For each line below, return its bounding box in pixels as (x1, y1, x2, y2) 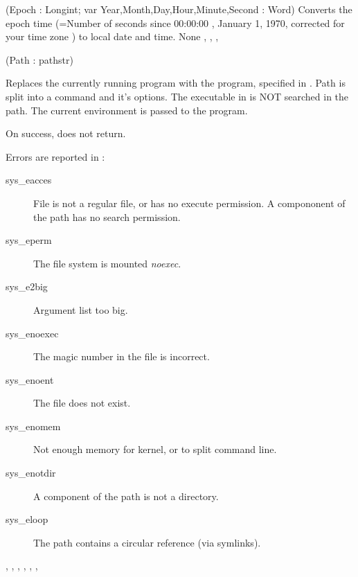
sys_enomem (6, 418, 61, 433)
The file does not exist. (33, 396, 131, 410)
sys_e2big (6, 279, 48, 294)
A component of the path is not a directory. (33, 488, 219, 503)
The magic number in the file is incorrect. (33, 349, 210, 364)
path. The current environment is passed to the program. (6, 103, 248, 117)
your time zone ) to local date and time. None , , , (6, 29, 219, 44)
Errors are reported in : (6, 149, 105, 163)
